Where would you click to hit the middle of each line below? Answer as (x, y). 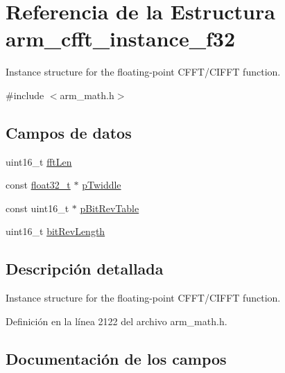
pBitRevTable (110, 208)
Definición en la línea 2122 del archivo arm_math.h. (116, 321)
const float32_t (38, 185)
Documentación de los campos (116, 358)
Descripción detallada (85, 269)
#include (25, 95)
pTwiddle (102, 185)
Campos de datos (69, 132)
